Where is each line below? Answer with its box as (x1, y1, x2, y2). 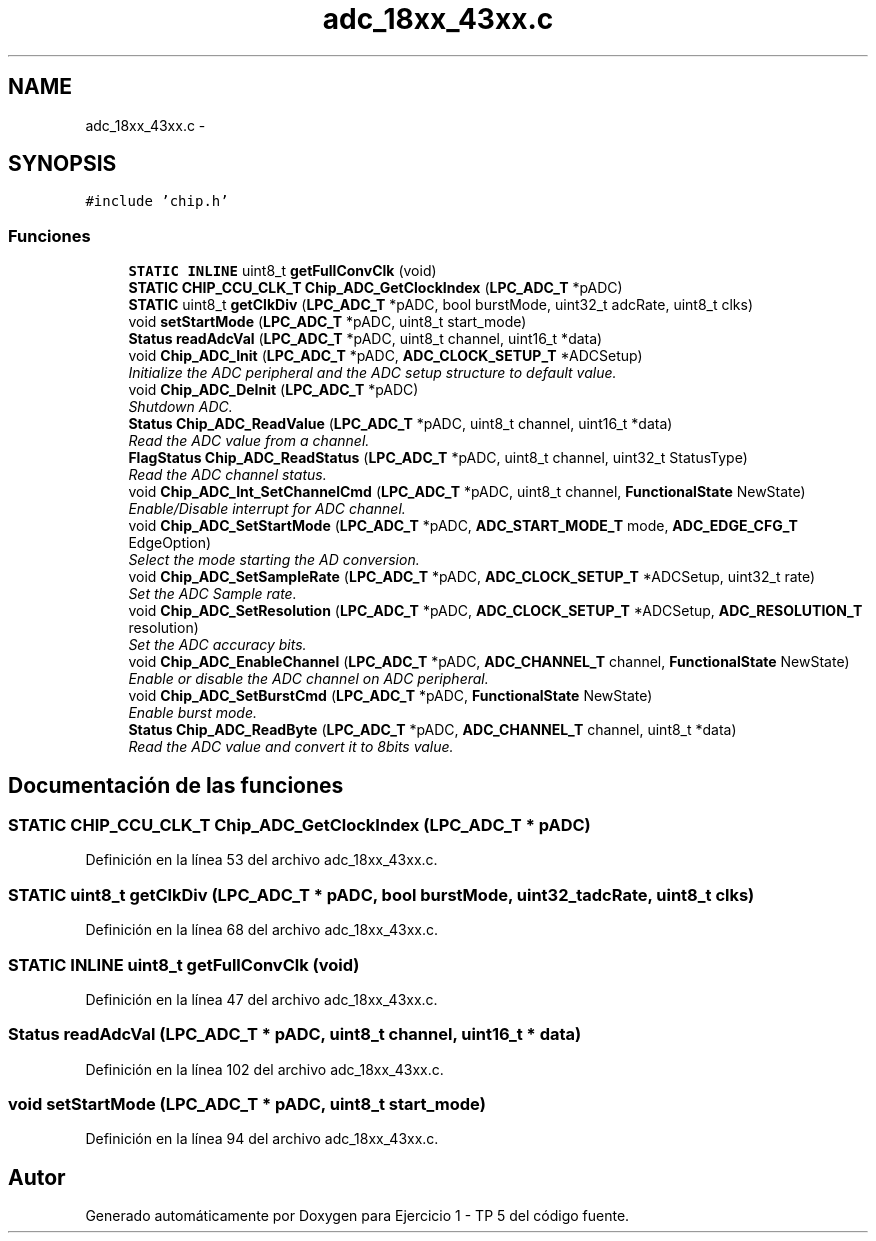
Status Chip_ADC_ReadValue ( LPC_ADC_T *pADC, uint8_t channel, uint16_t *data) (128, 415, 673, 433)
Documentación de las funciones (8, 772, 344, 798)
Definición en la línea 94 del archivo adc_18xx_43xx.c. (85, 1130, 439, 1148)
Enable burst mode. (128, 704, 258, 722)
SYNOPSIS (8, 151, 117, 177)
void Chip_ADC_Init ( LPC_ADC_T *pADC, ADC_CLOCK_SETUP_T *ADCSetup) (128, 347, 643, 365)
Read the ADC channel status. (128, 466, 327, 484)
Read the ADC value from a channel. (128, 432, 370, 450)
